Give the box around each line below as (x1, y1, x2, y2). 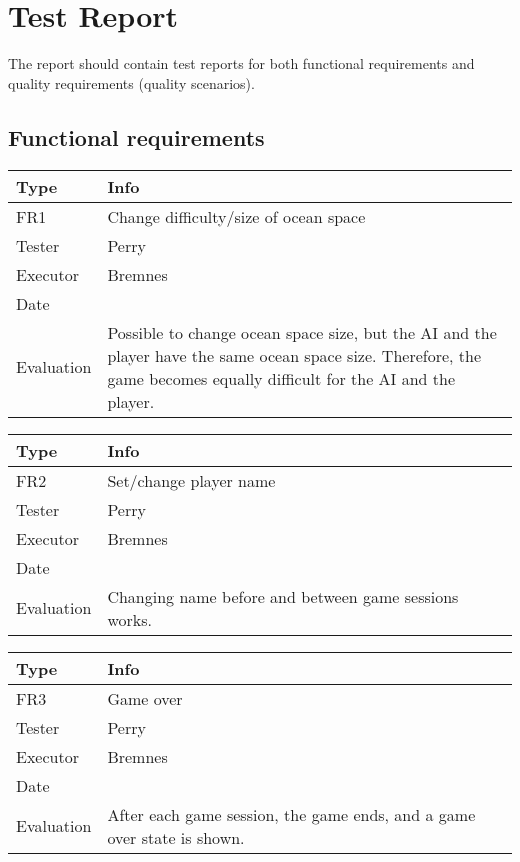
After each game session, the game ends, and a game (107, 802, 476, 826)
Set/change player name (107, 468, 276, 492)
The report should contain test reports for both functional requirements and (8, 53, 475, 74)
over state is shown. (107, 825, 245, 849)
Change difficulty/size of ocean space (107, 204, 366, 228)
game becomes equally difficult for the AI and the (107, 366, 456, 390)
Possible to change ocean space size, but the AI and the (107, 320, 497, 344)
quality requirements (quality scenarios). (8, 72, 255, 93)
